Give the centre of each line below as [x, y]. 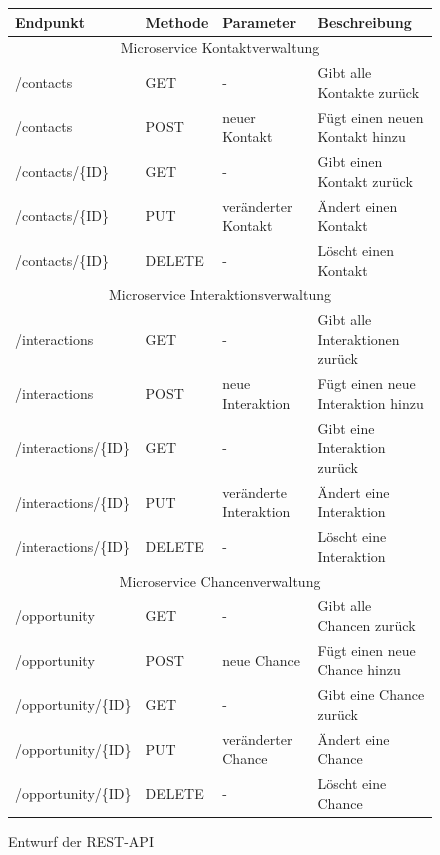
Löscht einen [355, 249]
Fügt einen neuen [370, 116]
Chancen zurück [366, 625]
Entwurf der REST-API [81, 840]
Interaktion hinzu [370, 402]
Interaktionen [358, 338]
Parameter [259, 21]
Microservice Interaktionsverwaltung [220, 294]
